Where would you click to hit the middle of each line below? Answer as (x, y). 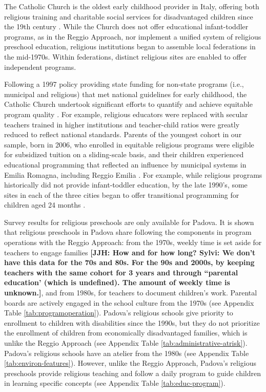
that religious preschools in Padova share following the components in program (128, 232)
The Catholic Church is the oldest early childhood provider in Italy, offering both (132, 6)
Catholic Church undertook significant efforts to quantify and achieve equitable (128, 104)
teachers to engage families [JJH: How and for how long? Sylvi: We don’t (130, 252)
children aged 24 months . (45, 205)
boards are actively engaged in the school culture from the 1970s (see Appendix (129, 302)
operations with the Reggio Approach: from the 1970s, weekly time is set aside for (133, 242)
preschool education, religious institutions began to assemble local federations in (130, 46)
